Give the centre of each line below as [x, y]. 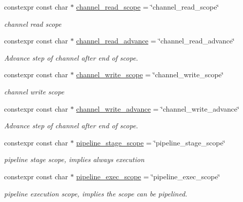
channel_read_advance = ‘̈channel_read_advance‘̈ [155, 41]
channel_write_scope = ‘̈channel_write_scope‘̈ [150, 74]
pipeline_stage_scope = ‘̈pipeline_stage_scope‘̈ [151, 142]
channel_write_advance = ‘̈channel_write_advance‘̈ [158, 108]
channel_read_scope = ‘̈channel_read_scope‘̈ [148, 7]
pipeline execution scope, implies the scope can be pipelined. [96, 193]
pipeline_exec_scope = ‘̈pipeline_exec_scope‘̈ [148, 176]
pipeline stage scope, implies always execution [74, 159]
